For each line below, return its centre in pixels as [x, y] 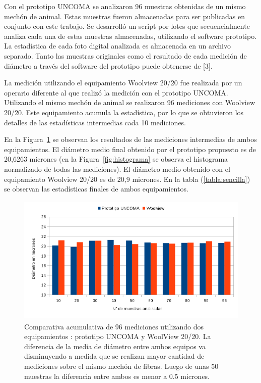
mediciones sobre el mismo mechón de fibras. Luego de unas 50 [121, 366]
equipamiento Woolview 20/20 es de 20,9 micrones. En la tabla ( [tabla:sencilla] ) [127, 179]
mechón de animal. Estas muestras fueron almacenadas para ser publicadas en [125, 16]
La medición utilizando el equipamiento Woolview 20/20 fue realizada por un [123, 83]
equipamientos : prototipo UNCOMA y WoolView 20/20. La [118, 336]
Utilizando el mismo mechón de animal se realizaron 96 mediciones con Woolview [130, 102]
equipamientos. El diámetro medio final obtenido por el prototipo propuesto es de [130, 149]
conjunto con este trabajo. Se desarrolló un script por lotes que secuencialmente [127, 26]
